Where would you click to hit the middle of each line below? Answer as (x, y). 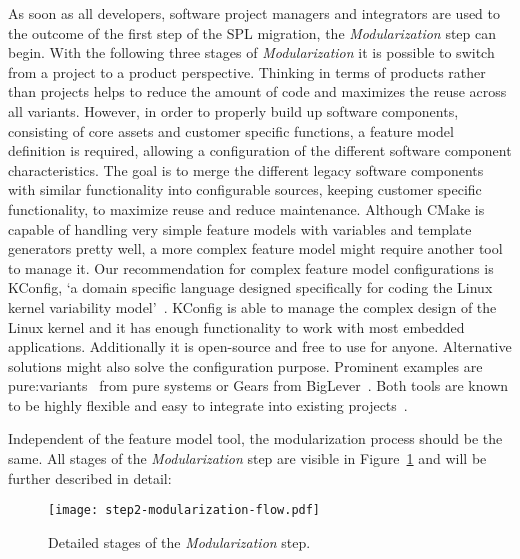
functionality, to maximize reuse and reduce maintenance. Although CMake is (246, 208)
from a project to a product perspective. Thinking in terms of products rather (247, 71)
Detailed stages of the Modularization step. (179, 541)
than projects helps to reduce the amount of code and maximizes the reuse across (257, 91)
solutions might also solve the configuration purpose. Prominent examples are (245, 365)
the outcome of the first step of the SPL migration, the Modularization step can (252, 32)
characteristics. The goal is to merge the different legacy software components (246, 169)
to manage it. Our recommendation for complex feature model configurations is (251, 267)
